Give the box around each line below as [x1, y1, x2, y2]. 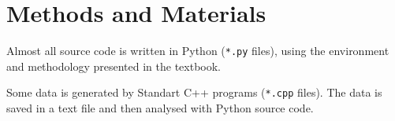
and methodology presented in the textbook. [6, 57, 221, 74]
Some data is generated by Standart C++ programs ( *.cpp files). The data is [6, 84, 382, 101]
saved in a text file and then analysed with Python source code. [6, 100, 314, 116]
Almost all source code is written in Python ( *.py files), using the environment [6, 42, 389, 59]
